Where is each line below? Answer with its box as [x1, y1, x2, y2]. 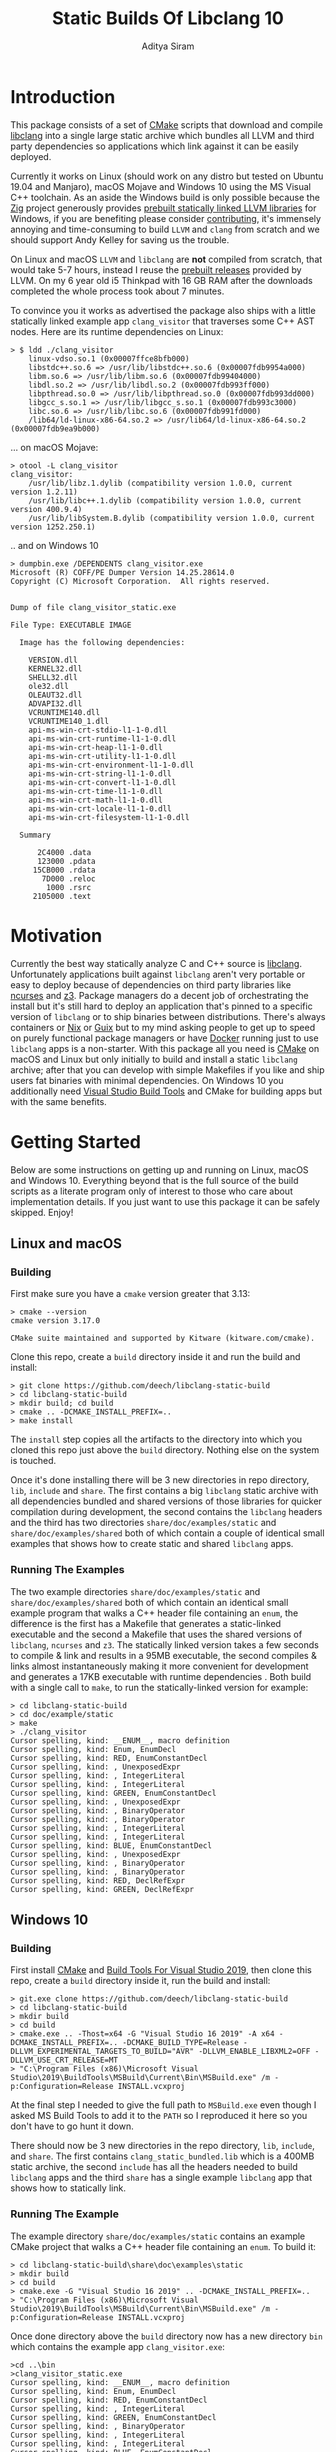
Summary [19, 830, 52, 840]
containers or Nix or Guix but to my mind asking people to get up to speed [10, 1021, 316, 1033]
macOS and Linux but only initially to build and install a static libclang [10, 1053, 298, 1065]
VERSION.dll [28, 655, 78, 665]
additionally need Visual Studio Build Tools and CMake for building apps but [10, 1085, 323, 1097]
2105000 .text [32, 891, 92, 901]
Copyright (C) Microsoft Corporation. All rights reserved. [10, 576, 271, 586]
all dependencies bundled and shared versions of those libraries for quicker [10, 1495, 323, 1507]
